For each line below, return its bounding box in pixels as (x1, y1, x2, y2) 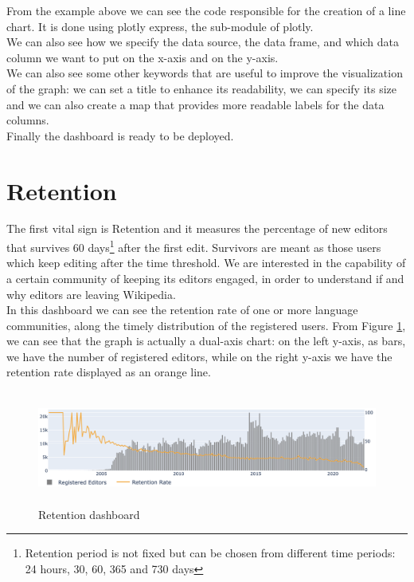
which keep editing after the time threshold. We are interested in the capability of (6, 254, 406, 271)
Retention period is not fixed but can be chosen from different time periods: (25, 545, 396, 561)
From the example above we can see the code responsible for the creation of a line (6, 2, 406, 18)
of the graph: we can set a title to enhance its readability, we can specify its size (6, 80, 397, 96)
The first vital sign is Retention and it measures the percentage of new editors (6, 220, 388, 237)
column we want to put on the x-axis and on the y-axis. (6, 49, 279, 65)
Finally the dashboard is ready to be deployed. (6, 127, 234, 144)
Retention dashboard (38, 505, 140, 522)
